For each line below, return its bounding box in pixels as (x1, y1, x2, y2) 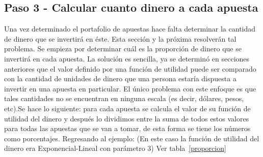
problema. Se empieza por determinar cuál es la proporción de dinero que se (4, 43, 242, 54)
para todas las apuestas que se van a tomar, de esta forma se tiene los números (4, 123, 251, 134)
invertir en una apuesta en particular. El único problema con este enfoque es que (4, 83, 256, 93)
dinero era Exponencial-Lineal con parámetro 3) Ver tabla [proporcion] (4, 143, 226, 153)
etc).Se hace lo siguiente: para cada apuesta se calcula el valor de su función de (4, 103, 251, 113)
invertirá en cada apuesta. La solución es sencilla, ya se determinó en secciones (4, 53, 250, 64)
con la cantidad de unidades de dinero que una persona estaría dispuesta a (4, 73, 236, 84)
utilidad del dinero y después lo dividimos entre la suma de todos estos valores (4, 113, 249, 123)
